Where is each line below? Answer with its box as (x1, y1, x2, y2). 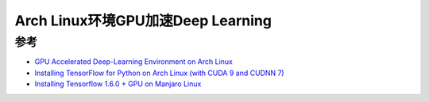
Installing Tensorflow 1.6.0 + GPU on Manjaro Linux (34, 79, 202, 89)
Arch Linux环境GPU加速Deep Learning (14, 12, 272, 29)
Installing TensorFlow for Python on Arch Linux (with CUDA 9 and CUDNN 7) (34, 68, 285, 77)
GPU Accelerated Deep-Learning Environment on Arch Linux (34, 57, 234, 66)
